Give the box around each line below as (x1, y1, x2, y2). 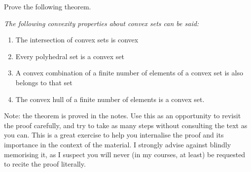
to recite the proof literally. (4, 159, 86, 169)
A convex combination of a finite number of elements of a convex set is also (15, 68, 243, 78)
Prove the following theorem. (4, 1, 91, 11)
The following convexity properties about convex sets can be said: (4, 18, 199, 28)
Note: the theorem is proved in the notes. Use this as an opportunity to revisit (4, 110, 241, 121)
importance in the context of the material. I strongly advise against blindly (4, 139, 231, 149)
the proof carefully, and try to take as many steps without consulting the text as (4, 120, 248, 130)
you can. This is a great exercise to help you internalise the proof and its (4, 130, 224, 140)
